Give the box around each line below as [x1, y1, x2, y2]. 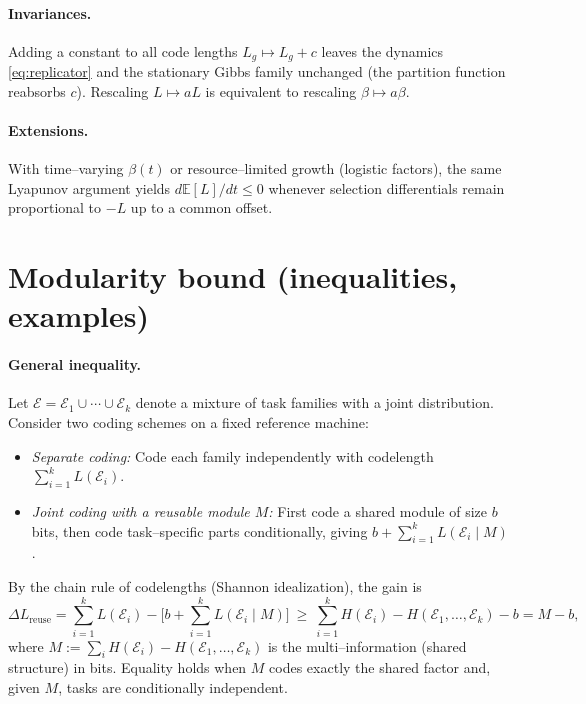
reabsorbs [8, 80, 66, 101]
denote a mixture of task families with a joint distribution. [135, 392, 494, 413]
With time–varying [8, 158, 124, 179]
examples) [8, 295, 150, 336]
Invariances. [8, 2, 92, 23]
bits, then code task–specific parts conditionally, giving [31, 520, 368, 541]
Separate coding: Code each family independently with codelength [31, 445, 434, 466]
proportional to [8, 197, 102, 218]
